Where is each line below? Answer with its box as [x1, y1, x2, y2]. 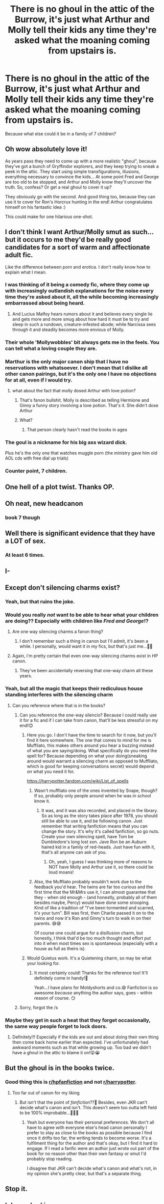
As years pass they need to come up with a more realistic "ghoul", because [5, 158, 157, 164]
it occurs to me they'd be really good [17, 236, 131, 244]
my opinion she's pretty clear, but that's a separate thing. [26, 1170, 142, 1177]
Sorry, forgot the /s [19, 1004, 58, 1010]
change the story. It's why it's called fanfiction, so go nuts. [41, 828, 160, 834]
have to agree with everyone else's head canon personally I [26, 1124, 147, 1130]
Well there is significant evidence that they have [5, 529, 156, 538]
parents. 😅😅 [34, 920, 61, 926]
